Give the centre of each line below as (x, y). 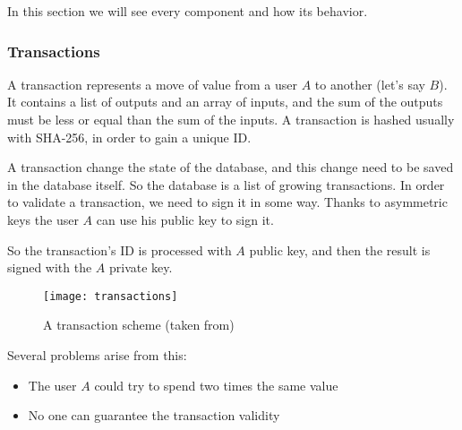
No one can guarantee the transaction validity (154, 415)
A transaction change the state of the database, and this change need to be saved (231, 167)
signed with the (50, 267)
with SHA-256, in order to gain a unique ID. (129, 137)
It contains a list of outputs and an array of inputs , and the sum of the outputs (225, 102)
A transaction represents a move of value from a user (153, 84)
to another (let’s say (370, 84)
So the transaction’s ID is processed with (120, 249)
